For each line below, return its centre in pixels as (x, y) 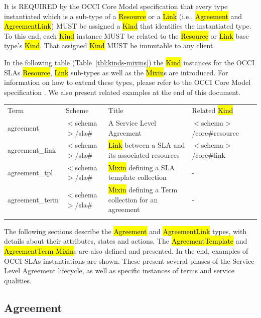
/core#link (209, 154)
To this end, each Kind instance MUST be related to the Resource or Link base (126, 35)
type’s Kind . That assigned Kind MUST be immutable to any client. (110, 45)
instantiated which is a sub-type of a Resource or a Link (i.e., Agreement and (123, 16)
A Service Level (132, 122)
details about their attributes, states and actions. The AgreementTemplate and (126, 241)
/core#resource (215, 132)
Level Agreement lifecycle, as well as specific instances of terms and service (119, 271)
